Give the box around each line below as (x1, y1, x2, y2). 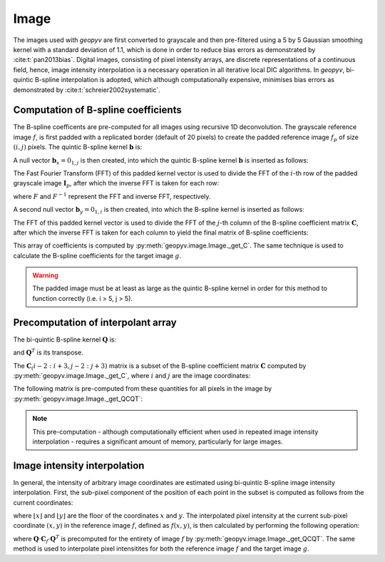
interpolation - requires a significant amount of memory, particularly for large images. (32, 437, 283, 446)
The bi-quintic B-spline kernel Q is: (13, 335, 117, 344)
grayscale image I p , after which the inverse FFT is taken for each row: (13, 179, 220, 189)
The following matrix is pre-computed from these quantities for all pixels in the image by (13, 384, 272, 393)
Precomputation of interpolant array (13, 316, 178, 328)
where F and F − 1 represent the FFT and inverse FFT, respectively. (13, 191, 211, 200)
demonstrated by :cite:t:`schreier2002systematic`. (13, 86, 160, 94)
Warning (32, 271, 58, 280)
